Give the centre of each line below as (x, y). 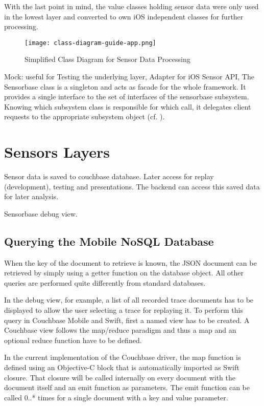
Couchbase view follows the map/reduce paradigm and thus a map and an (120, 330)
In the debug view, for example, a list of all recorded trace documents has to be (129, 300)
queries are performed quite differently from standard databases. (105, 282)
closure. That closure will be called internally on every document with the (120, 377)
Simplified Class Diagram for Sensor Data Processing (107, 59)
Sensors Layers (57, 152)
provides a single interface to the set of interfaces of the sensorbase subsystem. (127, 97)
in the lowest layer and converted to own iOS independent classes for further (124, 16)
